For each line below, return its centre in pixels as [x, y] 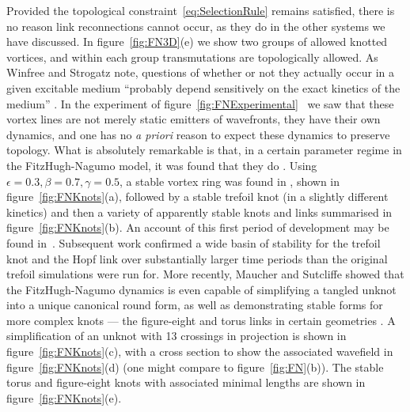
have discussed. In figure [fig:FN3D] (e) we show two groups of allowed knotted [197, 42]
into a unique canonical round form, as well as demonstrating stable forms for [195, 305]
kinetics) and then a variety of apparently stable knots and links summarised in [199, 212]
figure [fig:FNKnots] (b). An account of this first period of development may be [198, 227]
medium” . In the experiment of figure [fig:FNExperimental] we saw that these [200, 103]
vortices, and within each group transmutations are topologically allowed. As [192, 57]
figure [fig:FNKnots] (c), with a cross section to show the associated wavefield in [200, 352]
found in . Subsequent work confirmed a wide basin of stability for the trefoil [194, 242]
